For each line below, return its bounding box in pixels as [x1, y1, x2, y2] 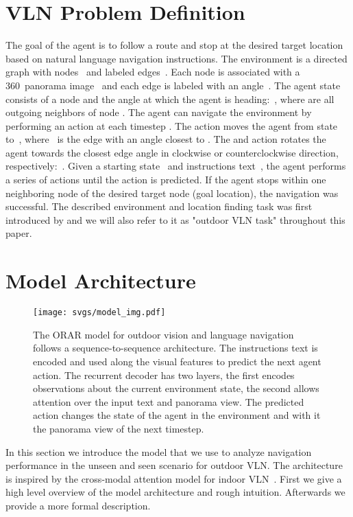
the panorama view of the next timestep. [33, 421, 204, 435]
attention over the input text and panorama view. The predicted [33, 394, 304, 409]
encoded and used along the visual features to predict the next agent [33, 354, 321, 368]
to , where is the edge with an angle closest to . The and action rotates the [5, 132, 326, 146]
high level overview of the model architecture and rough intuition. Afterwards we [5, 485, 345, 499]
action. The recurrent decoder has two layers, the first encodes [33, 367, 295, 382]
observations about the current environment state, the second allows [33, 381, 319, 395]
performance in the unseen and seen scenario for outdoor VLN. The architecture [5, 458, 343, 472]
